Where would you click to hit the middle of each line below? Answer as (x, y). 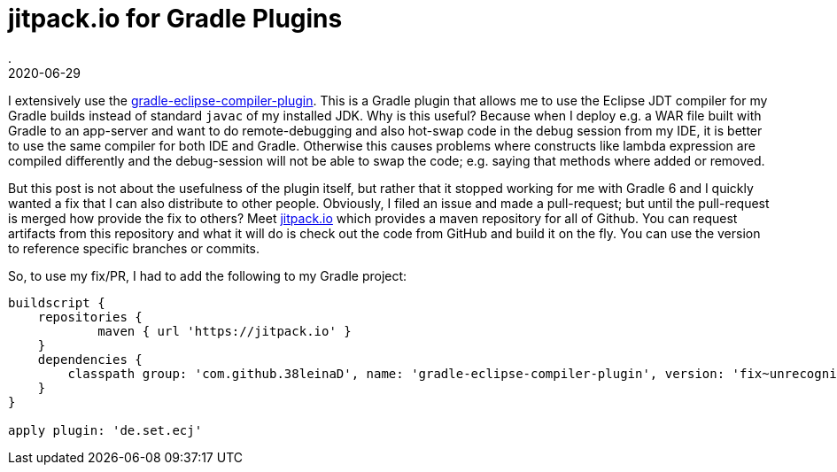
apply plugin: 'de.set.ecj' (105, 430)
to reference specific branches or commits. (134, 248)
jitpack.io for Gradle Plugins (175, 19)
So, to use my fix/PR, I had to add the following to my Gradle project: (208, 275)
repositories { (90, 317)
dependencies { (90, 359)
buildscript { (57, 302)
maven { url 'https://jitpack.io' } (225, 331)
